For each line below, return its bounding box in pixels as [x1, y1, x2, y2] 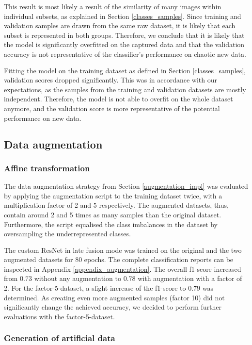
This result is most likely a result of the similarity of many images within [4, 1, 221, 11]
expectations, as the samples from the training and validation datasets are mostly [4, 84, 246, 94]
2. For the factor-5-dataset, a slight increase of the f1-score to [4, 283, 186, 293]
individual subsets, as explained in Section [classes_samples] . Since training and [4, 11, 241, 21]
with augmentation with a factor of [138, 273, 242, 283]
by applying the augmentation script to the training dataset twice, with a [4, 190, 222, 200]
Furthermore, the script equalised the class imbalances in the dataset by [4, 219, 218, 229]
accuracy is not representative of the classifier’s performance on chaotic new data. [4, 49, 246, 59]
